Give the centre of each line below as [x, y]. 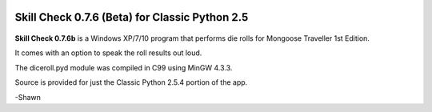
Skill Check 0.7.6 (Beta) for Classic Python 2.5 [132, 17]
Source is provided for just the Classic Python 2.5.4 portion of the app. [131, 82]
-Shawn [28, 97]
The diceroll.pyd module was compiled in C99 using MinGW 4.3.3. [124, 67]
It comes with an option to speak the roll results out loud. [108, 53]
